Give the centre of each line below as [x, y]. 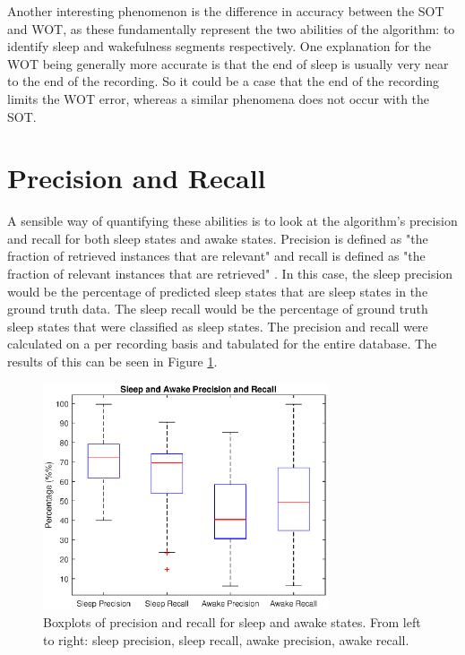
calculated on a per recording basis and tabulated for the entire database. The [222, 344]
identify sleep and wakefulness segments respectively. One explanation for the [220, 46]
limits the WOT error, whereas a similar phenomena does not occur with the [219, 98]
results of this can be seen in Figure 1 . [112, 362]
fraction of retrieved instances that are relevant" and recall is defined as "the [216, 256]
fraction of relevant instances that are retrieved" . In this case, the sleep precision [230, 274]
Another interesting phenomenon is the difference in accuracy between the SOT [226, 11]
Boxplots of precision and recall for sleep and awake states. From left [232, 622]
